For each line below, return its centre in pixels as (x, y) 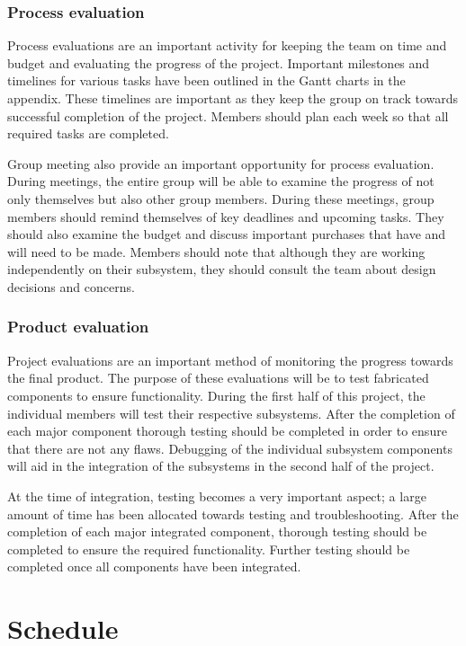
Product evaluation (78, 327)
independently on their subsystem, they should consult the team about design (222, 269)
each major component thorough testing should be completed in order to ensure (227, 431)
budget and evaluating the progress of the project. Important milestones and (219, 62)
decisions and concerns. (71, 286)
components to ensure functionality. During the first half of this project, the (216, 395)
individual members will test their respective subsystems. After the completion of (231, 413)
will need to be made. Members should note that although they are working (216, 251)
